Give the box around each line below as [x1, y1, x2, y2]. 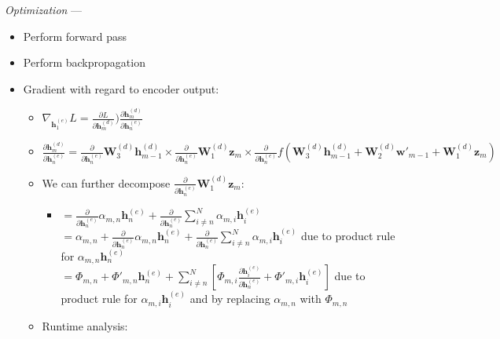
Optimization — [5, 2, 83, 17]
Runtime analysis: [42, 317, 128, 334]
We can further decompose [42, 174, 171, 191]
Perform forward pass [23, 27, 127, 44]
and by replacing [189, 290, 270, 307]
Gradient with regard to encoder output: [23, 80, 219, 97]
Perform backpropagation [23, 54, 145, 71]
